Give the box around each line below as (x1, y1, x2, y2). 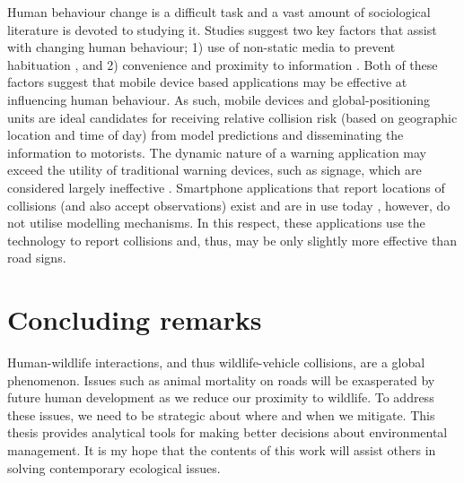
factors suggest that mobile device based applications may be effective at (7, 73, 407, 91)
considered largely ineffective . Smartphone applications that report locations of (7, 177, 445, 196)
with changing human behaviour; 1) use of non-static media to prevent (7, 38, 396, 56)
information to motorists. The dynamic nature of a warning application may (7, 142, 427, 161)
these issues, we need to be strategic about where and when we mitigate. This (7, 405, 435, 424)
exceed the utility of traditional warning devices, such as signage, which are (7, 160, 422, 179)
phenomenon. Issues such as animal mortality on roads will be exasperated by (7, 370, 435, 389)
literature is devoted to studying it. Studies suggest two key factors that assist (7, 20, 437, 39)
